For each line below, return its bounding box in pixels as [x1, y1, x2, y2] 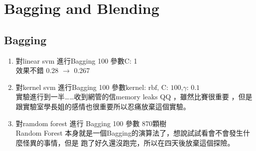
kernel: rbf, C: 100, [126, 84, 183, 91]
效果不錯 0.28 [15, 65, 59, 75]
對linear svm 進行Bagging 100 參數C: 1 [15, 55, 137, 66]
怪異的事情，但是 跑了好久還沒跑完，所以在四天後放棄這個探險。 [22, 137, 235, 148]
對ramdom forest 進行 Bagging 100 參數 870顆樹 [15, 118, 166, 128]
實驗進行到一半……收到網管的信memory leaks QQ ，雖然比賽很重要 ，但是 [15, 91, 253, 102]
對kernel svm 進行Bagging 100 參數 [15, 81, 126, 92]
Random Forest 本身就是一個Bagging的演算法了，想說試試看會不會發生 [15, 128, 243, 138]
